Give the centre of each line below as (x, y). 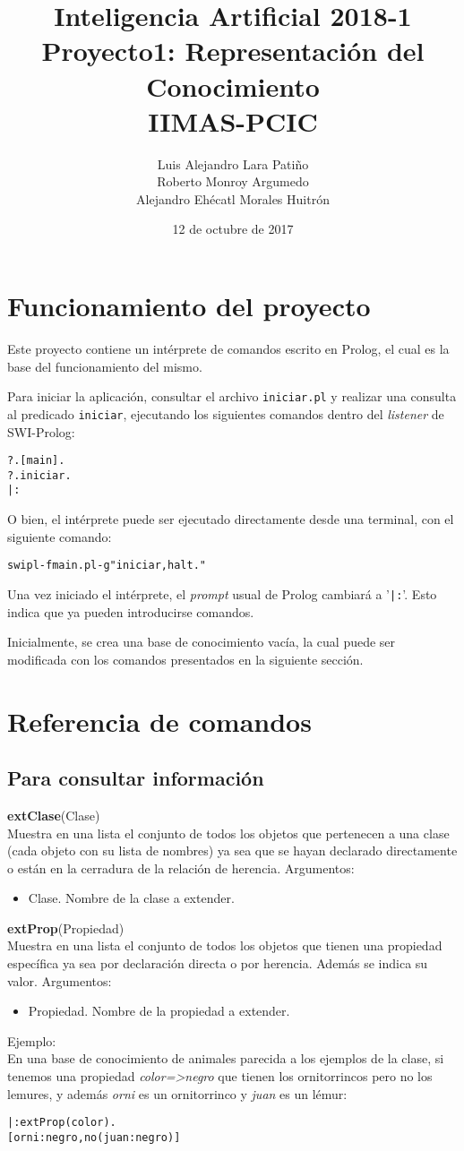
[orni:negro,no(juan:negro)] (94, 1137)
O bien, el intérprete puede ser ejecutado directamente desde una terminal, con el (231, 519)
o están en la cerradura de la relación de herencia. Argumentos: (181, 868)
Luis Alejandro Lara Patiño (233, 163)
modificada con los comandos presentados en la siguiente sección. (185, 659)
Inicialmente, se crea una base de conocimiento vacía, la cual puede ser (202, 642)
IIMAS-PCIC (233, 120)
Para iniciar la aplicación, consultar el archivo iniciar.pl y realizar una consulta (232, 396)
